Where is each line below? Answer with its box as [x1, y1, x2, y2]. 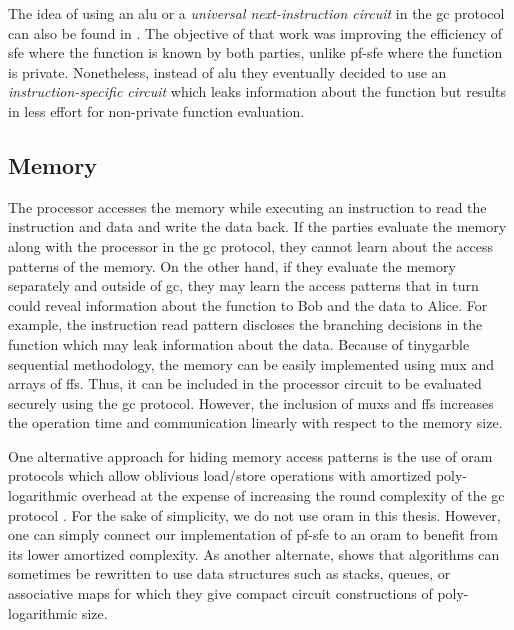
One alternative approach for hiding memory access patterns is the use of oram [8, 445, 493, 466]
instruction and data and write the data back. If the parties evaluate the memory [8, 216, 507, 237]
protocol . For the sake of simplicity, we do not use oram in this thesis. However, [8, 504, 501, 525]
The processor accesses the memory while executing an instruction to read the [8, 196, 487, 217]
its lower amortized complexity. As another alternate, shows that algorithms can [8, 543, 500, 564]
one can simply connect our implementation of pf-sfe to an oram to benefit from [8, 524, 498, 545]
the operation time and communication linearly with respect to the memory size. [8, 412, 503, 433]
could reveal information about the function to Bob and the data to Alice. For [8, 294, 488, 315]
